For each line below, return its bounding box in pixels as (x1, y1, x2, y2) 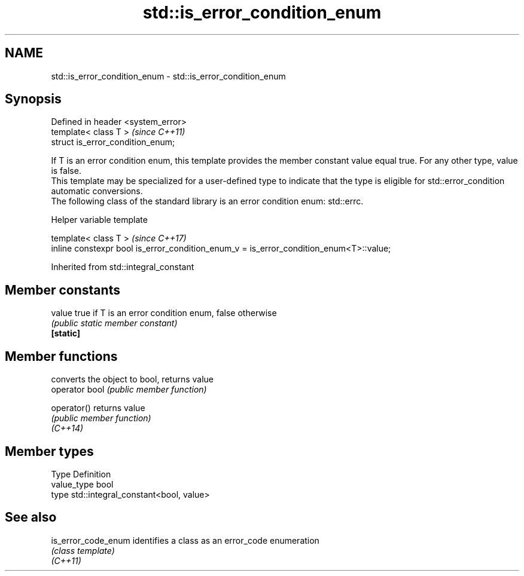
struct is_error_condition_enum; (51, 137, 175, 148)
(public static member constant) (51, 318, 178, 329)
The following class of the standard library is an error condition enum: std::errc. (51, 196, 364, 207)
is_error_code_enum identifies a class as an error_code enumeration (51, 535, 319, 546)
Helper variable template (51, 215, 148, 225)
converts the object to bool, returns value (51, 374, 214, 385)
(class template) (51, 545, 115, 556)
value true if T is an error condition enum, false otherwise (51, 308, 277, 318)
